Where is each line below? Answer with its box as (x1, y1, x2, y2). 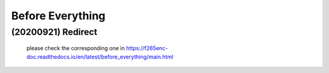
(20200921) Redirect (11, 27, 97, 37)
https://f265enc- (126, 45, 168, 52)
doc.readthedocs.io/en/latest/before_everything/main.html (26, 53, 174, 60)
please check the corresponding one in (26, 45, 125, 52)
